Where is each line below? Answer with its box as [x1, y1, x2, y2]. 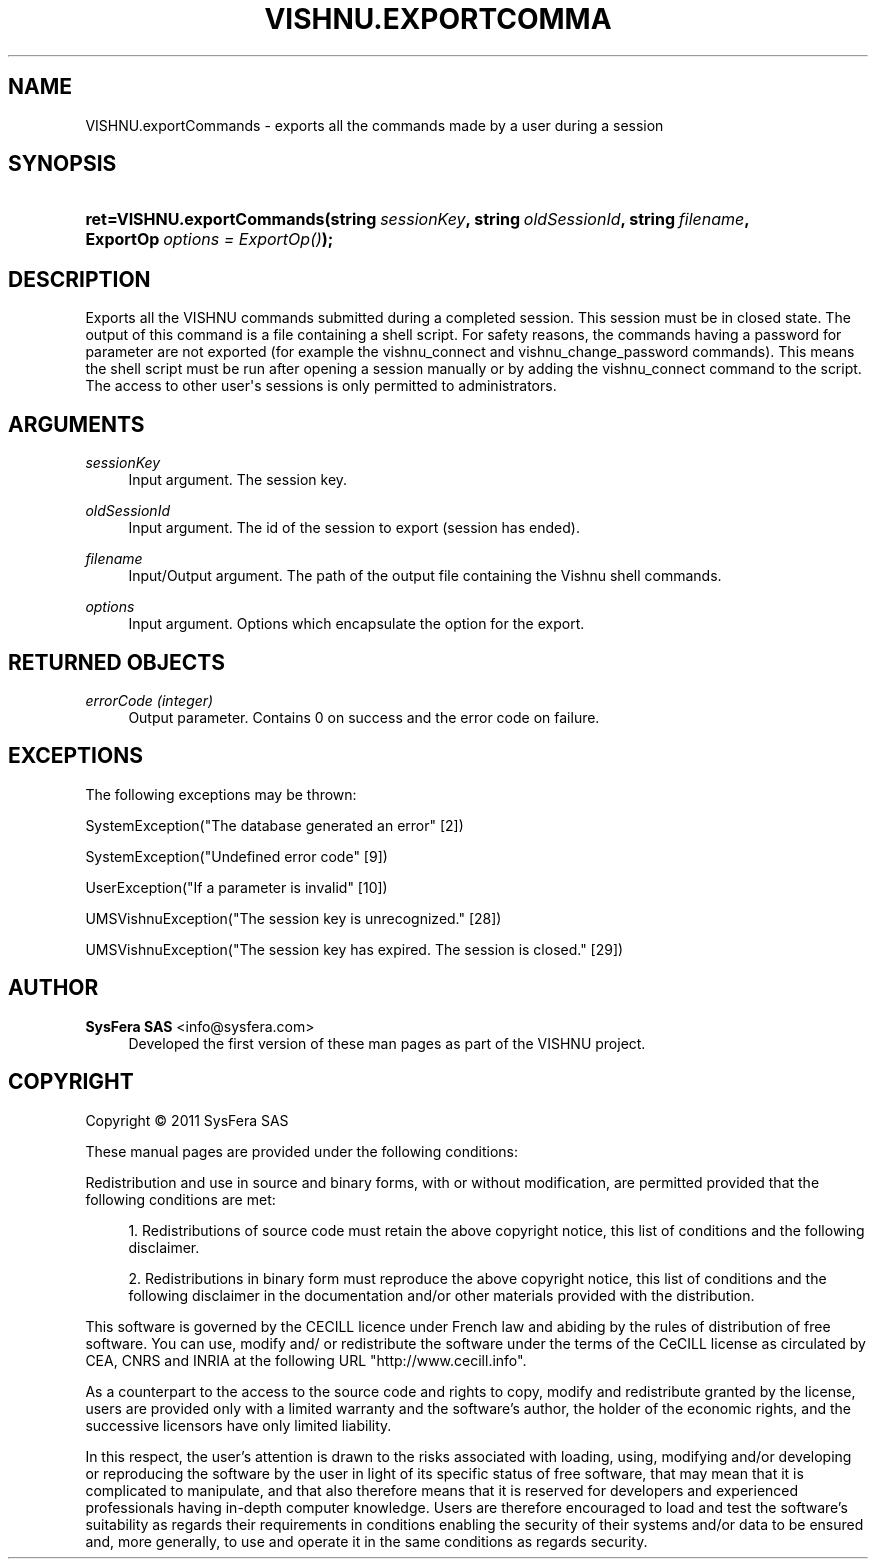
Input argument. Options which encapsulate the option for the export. [128, 615, 585, 633]
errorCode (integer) [85, 691, 214, 709]
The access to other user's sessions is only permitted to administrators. [85, 377, 557, 395]
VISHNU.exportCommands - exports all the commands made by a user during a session [85, 116, 664, 134]
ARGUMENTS [8, 411, 145, 437]
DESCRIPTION [8, 266, 151, 292]
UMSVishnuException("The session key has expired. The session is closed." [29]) [85, 940, 624, 958]
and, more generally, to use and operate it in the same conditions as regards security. [85, 1532, 648, 1550]
